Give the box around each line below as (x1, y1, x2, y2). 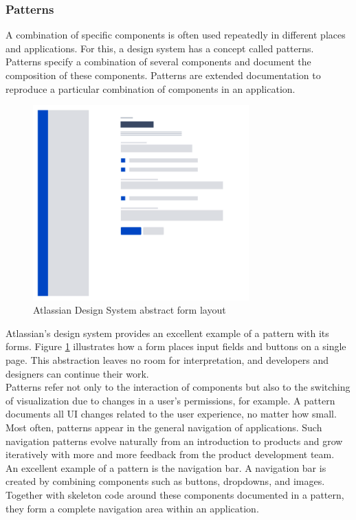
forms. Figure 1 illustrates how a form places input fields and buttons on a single (5, 339, 346, 354)
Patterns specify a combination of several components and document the (5, 54, 311, 69)
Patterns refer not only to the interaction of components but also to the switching (5, 380, 351, 394)
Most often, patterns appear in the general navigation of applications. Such (5, 420, 322, 434)
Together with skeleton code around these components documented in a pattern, (5, 487, 344, 501)
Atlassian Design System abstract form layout (33, 303, 226, 317)
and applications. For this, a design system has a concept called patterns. (5, 41, 314, 55)
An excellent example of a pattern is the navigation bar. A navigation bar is (5, 460, 326, 475)
